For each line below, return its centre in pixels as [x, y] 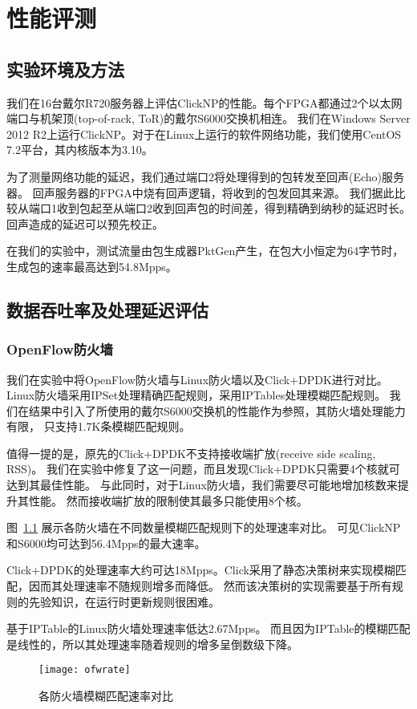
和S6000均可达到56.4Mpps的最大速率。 [106, 543]
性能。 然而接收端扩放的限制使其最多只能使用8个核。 [168, 500]
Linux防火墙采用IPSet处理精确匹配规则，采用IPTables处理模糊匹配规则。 [196, 395]
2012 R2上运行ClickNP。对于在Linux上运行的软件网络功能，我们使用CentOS [204, 134]
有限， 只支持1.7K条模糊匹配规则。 [99, 426]
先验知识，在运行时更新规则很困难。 [124, 601]
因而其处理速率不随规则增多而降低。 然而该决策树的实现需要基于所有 [210, 586]
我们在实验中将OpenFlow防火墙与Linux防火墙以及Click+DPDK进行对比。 [197, 379]
